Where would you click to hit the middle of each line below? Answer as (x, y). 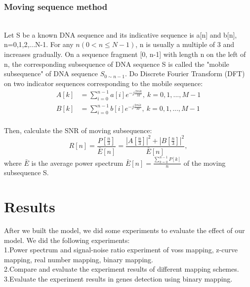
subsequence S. (26, 172)
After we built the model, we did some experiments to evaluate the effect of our (125, 230)
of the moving (205, 163)
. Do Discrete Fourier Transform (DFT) (185, 73)
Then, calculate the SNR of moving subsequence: (78, 130)
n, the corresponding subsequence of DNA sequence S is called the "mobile (117, 64)
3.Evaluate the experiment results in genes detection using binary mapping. (118, 279)
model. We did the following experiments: (67, 240)
